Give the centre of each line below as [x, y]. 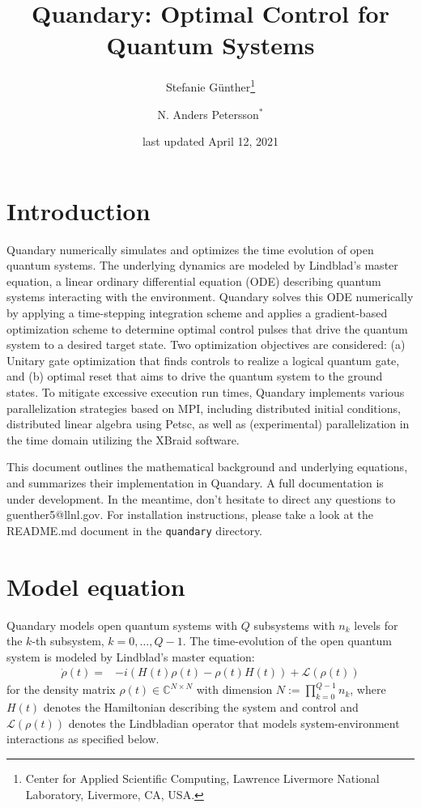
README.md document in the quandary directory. [135, 530]
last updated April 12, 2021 [210, 141]
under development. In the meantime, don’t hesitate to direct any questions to [201, 498]
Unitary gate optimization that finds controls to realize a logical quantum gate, [203, 360]
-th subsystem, [68, 641]
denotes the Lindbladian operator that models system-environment [234, 723]
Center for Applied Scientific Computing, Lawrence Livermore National [202, 778]
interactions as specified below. [83, 739]
